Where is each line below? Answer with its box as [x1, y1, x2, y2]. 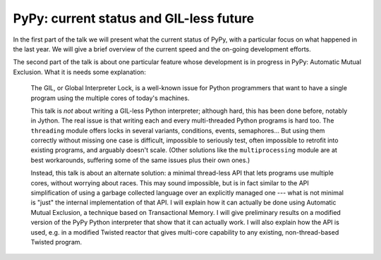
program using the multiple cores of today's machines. [30, 94, 190, 102]
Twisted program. [30, 237, 83, 246]
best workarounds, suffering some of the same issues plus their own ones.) [30, 156, 250, 164]
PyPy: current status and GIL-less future [13, 11, 254, 26]
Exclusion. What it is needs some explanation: [13, 68, 146, 76]
